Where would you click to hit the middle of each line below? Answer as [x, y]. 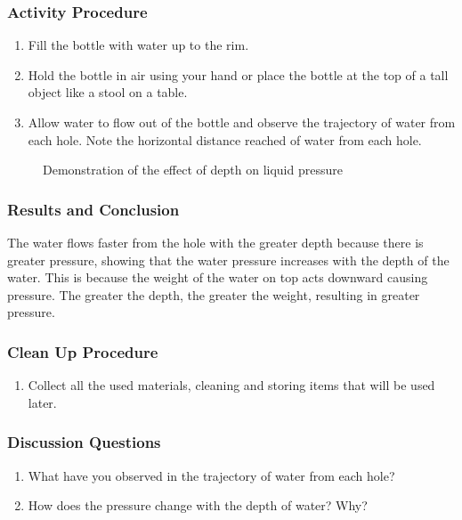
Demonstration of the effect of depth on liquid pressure [193, 170]
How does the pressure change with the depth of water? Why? [198, 505]
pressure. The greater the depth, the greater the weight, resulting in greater [214, 294]
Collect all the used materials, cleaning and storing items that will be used [231, 385]
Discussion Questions [84, 442]
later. [42, 402]
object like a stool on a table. [108, 92]
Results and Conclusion [93, 209]
